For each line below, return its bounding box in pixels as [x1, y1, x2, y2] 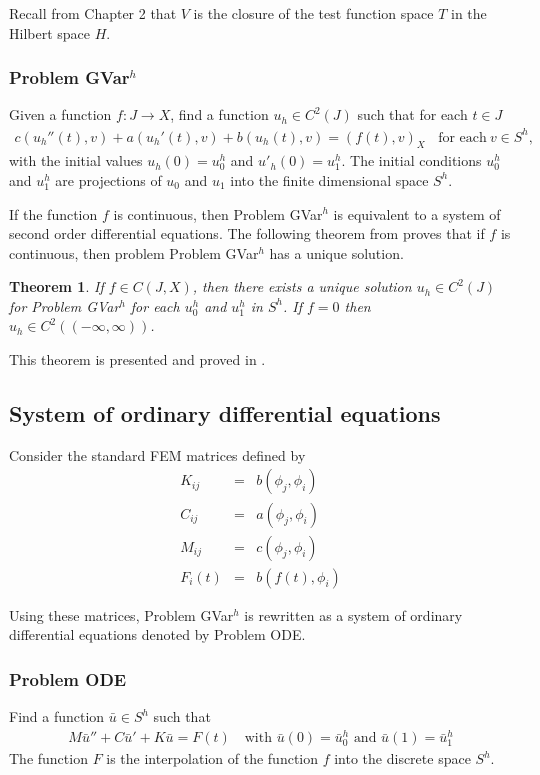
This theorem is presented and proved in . [9, 349, 266, 370]
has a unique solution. [269, 242, 404, 263]
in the [450, 3, 487, 23]
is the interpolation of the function [106, 748, 319, 769]
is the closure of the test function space [193, 3, 434, 23]
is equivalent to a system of [333, 203, 501, 224]
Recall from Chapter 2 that [9, 3, 177, 23]
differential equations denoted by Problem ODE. [9, 624, 306, 645]
